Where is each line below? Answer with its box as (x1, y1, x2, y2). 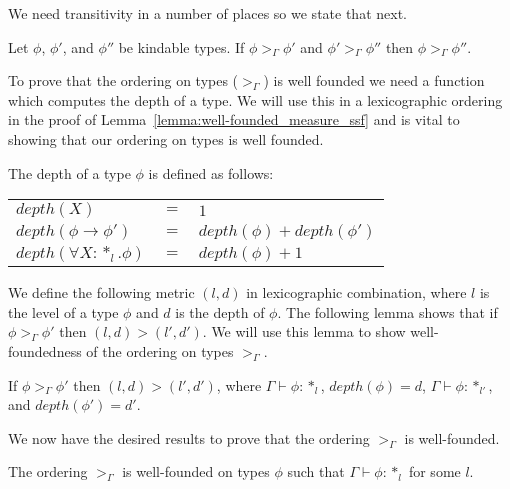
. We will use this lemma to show (202, 321, 406, 342)
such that (287, 461, 345, 482)
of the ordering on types (86, 340, 234, 361)
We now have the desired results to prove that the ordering (8, 427, 370, 448)
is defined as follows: (148, 162, 274, 183)
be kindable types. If (118, 36, 245, 57)
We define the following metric (8, 282, 195, 303)
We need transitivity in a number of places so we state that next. (8, 3, 407, 23)
